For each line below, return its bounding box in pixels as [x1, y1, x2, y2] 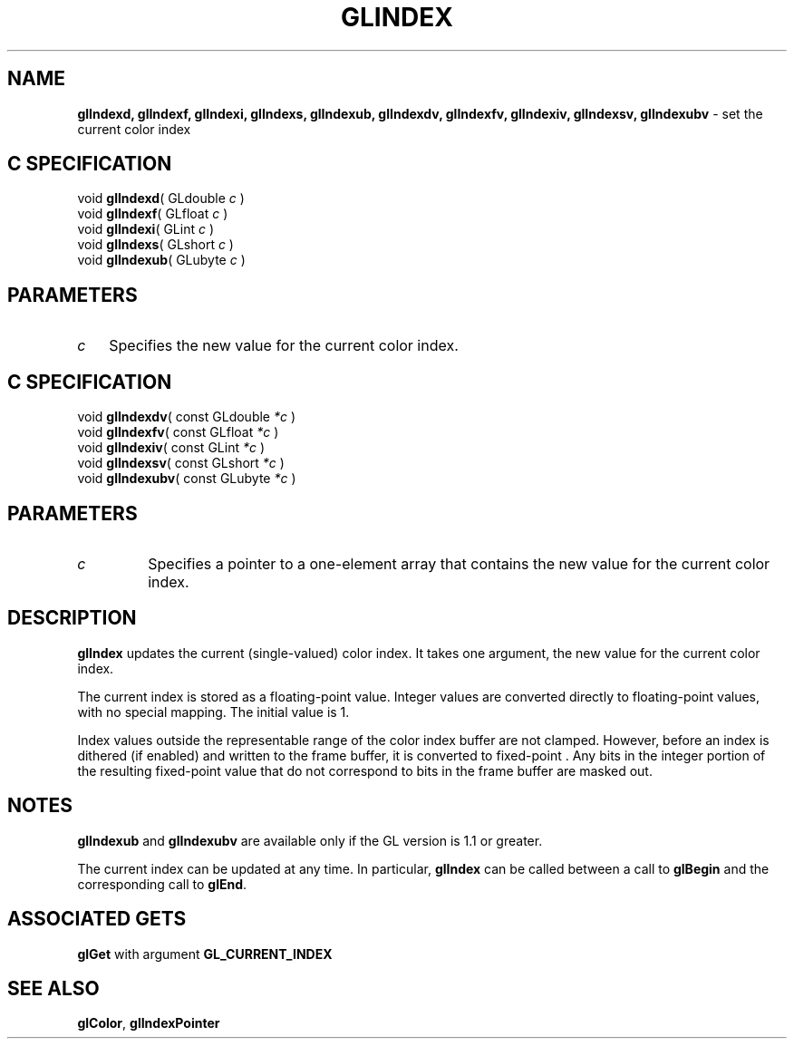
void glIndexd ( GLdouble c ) [77, 190, 245, 207]
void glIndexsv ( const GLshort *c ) [77, 455, 285, 471]
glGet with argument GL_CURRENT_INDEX [77, 945, 333, 962]
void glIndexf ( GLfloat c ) [77, 206, 228, 222]
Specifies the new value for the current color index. [109, 336, 459, 355]
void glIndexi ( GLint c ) [77, 221, 215, 237]
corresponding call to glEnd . [77, 876, 247, 892]
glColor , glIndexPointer [77, 1015, 220, 1031]
